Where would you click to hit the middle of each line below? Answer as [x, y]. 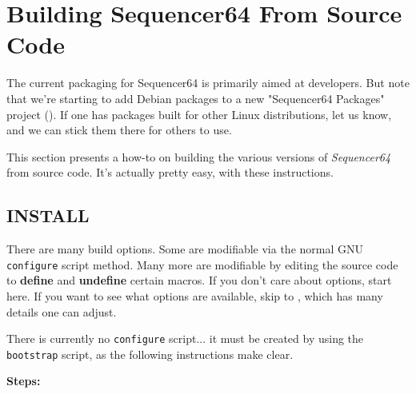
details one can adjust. [62, 311]
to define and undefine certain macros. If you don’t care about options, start [199, 280]
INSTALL [48, 215]
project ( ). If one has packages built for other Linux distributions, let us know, [199, 114]
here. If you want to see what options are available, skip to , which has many [195, 295]
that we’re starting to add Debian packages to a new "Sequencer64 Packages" [196, 98]
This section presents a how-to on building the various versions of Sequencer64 [199, 156]
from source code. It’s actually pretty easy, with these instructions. [170, 172]
